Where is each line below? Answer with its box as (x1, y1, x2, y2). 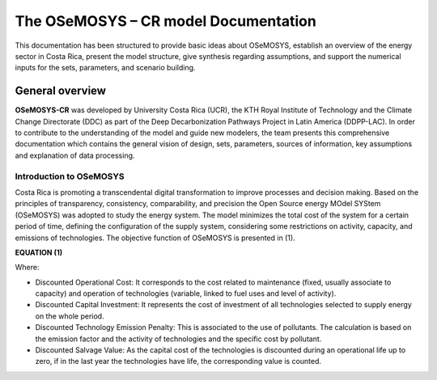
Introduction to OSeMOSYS (15, 171, 125, 182)
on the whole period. (35, 311, 104, 321)
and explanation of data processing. (15, 150, 135, 160)
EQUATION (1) (15, 247, 63, 257)
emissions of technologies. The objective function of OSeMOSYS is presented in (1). (15, 233, 295, 243)
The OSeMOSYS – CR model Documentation (15, 12, 317, 30)
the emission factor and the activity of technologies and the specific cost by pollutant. (35, 334, 322, 344)
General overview (15, 84, 107, 98)
